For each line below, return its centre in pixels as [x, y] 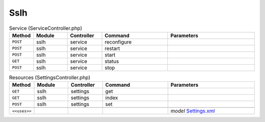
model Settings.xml [193, 111]
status [112, 61]
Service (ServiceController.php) [46, 28]
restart [112, 48]
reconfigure [118, 42]
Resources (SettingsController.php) [50, 77]
